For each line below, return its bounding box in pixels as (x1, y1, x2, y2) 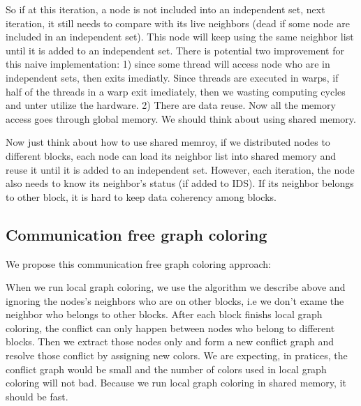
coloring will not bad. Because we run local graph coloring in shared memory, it (6, 375, 346, 390)
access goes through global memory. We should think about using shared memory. (6, 111, 356, 126)
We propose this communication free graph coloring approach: (6, 256, 271, 271)
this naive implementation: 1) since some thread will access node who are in (6, 57, 330, 71)
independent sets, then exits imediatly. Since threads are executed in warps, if (6, 70, 339, 84)
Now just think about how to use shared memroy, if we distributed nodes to (6, 135, 330, 149)
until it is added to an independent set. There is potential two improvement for (6, 43, 344, 57)
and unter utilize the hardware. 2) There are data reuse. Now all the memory (6, 98, 336, 112)
